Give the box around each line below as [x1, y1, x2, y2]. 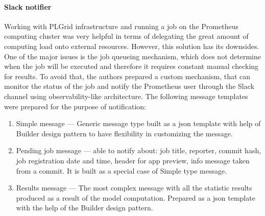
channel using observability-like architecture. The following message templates [4, 90, 248, 101]
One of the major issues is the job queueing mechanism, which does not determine [4, 51, 261, 61]
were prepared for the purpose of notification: [4, 101, 146, 111]
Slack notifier [4, 1, 52, 12]
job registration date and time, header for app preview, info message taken [16, 155, 250, 165]
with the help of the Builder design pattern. [16, 202, 153, 213]
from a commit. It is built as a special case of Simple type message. [16, 165, 227, 176]
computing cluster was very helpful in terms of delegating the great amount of [4, 31, 249, 41]
